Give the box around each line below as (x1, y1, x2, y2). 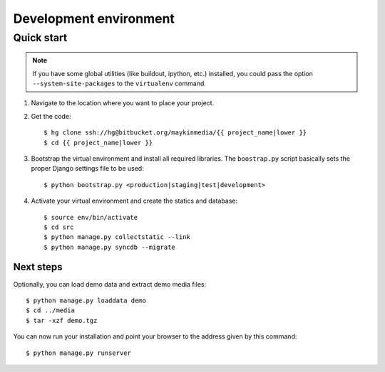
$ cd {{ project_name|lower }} (43, 139, 153, 147)
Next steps (13, 261, 63, 273)
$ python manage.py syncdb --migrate (43, 243, 176, 251)
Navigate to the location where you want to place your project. (31, 99, 215, 107)
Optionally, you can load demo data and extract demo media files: (13, 280, 207, 288)
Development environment (13, 11, 175, 26)
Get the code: (31, 112, 71, 120)
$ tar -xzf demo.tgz (26, 317, 98, 324)
